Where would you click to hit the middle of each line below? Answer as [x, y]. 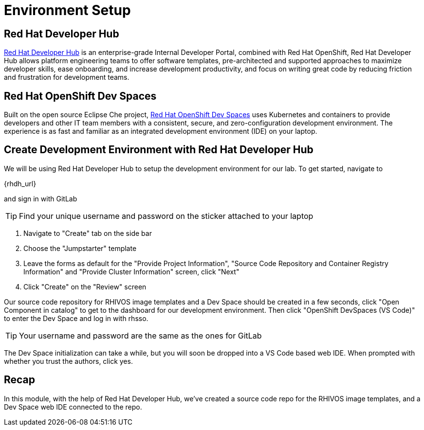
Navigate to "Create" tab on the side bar [88, 233]
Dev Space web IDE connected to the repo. [73, 407]
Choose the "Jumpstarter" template [80, 248]
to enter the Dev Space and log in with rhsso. [76, 318]
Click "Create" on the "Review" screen [85, 287]
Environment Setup [67, 10]
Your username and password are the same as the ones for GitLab [140, 335]
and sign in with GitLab [41, 198]
